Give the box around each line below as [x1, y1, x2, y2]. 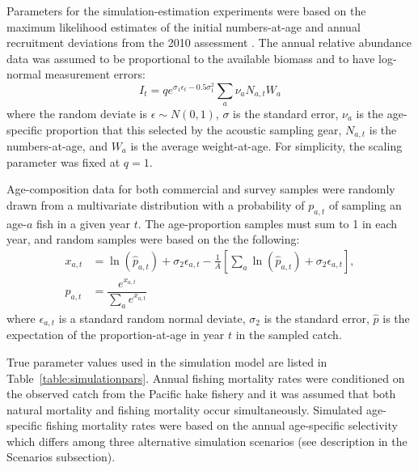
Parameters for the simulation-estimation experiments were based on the [6, 2, 366, 19]
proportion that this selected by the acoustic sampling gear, [45, 121, 342, 138]
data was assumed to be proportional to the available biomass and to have [6, 49, 375, 66]
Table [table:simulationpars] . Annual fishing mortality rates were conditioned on [6, 369, 405, 386]
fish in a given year [36, 214, 130, 231]
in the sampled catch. [235, 326, 342, 343]
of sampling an [328, 196, 402, 213]
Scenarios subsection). [6, 448, 116, 465]
